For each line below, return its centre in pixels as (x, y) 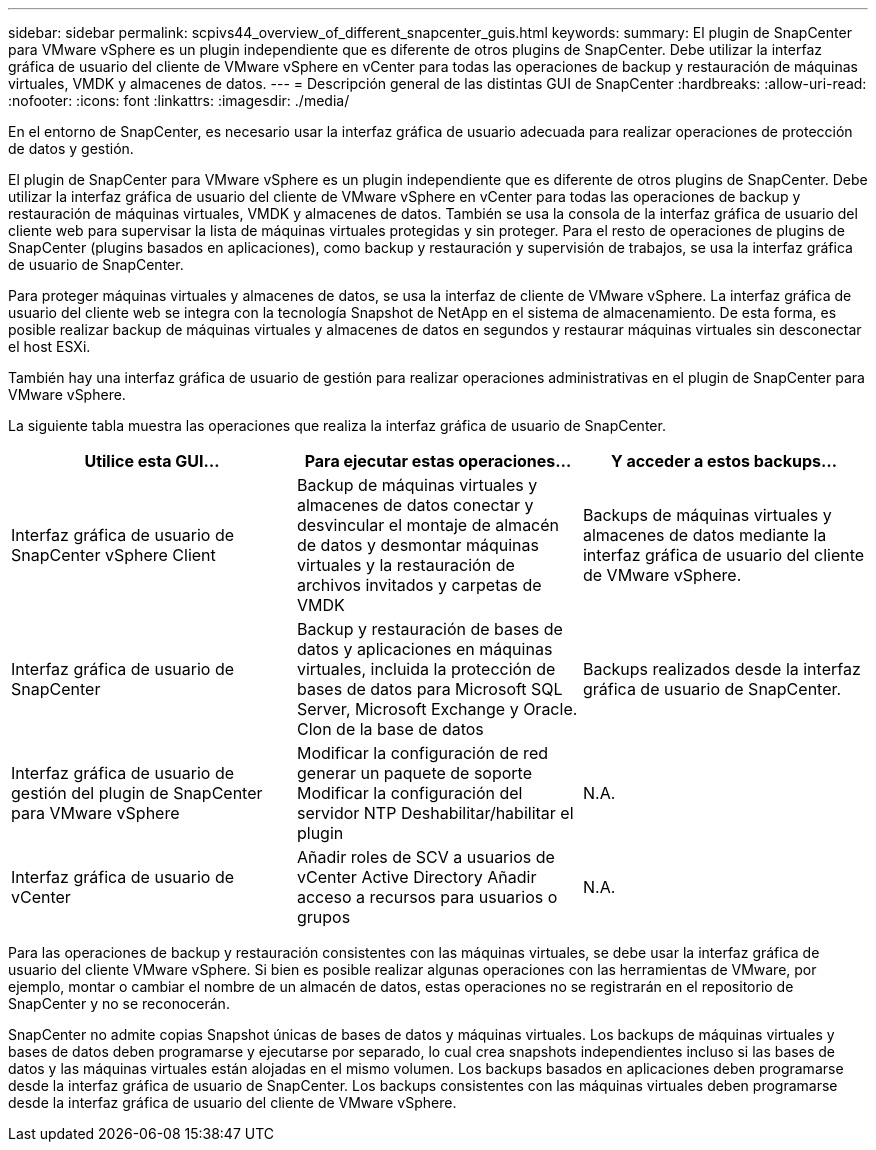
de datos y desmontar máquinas (417, 545)
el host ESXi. (49, 346)
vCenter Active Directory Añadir (416, 877)
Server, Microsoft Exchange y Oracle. (437, 709)
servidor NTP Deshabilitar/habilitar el (435, 813)
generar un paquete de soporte (414, 773)
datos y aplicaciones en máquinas (424, 649)
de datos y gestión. (71, 148)
